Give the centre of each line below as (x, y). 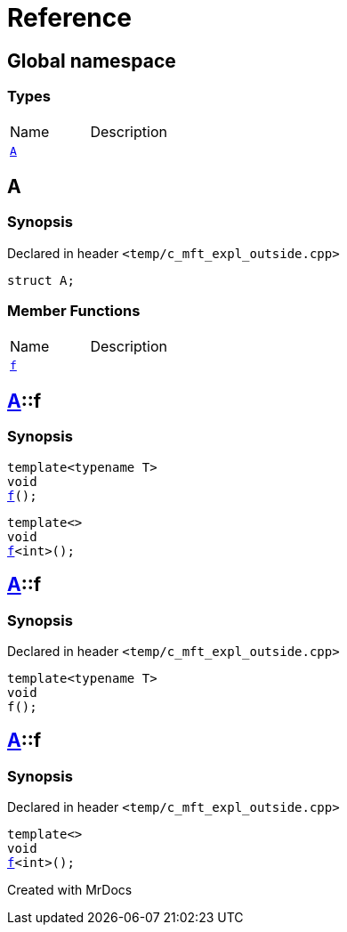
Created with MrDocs (70, 890)
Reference (69, 18)
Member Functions (74, 311)
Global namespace (92, 61)
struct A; (41, 280)
